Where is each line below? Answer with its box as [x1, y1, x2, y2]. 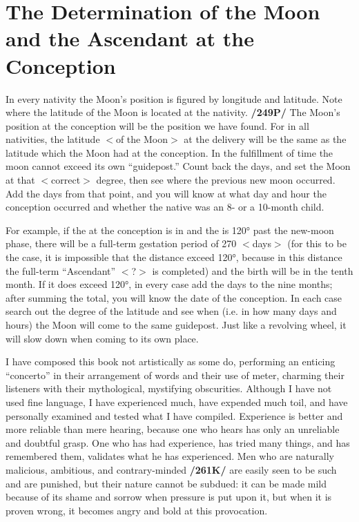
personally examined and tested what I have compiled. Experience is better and [6, 408, 343, 423]
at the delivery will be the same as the [184, 132, 347, 146]
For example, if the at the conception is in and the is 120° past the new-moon [6, 222, 334, 237]
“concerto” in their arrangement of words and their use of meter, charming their [6, 367, 345, 382]
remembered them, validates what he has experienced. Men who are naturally [6, 449, 334, 463]
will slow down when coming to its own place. [6, 331, 199, 345]
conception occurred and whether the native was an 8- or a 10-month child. [6, 200, 324, 214]
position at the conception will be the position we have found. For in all [6, 118, 309, 133]
